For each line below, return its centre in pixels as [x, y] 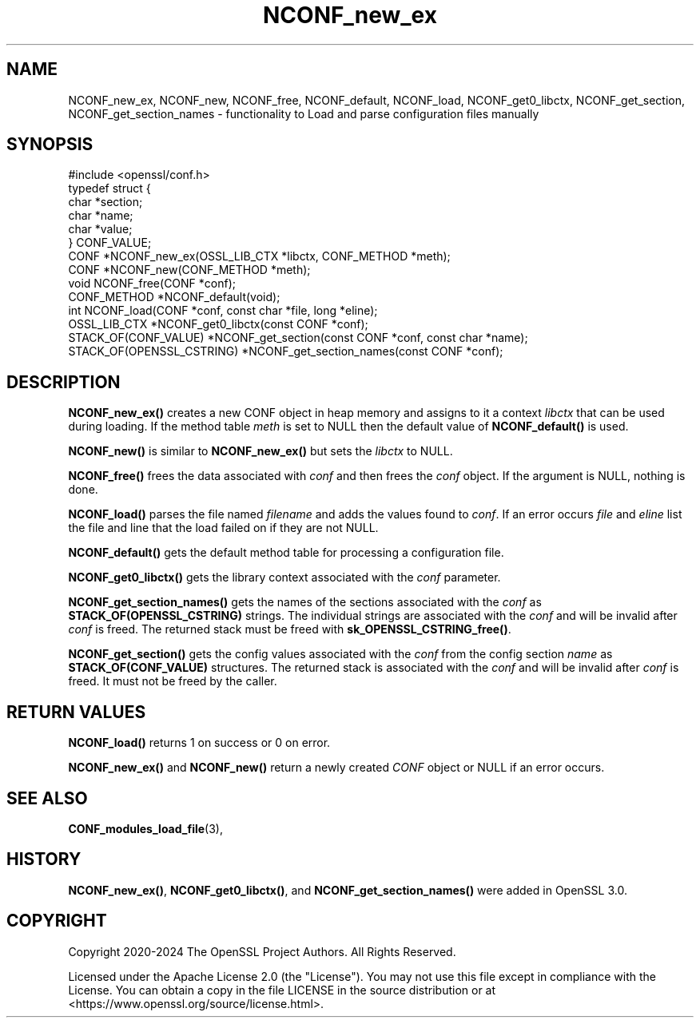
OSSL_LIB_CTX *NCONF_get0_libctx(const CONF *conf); [218, 324]
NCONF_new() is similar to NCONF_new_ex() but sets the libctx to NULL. [261, 451]
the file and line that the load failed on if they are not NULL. [223, 528]
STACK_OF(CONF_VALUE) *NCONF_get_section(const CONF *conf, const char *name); [298, 338]
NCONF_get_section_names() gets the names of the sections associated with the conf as [305, 602]
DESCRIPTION [64, 382]
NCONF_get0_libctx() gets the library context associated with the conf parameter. [284, 577]
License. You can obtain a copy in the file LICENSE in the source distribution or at [282, 990]
